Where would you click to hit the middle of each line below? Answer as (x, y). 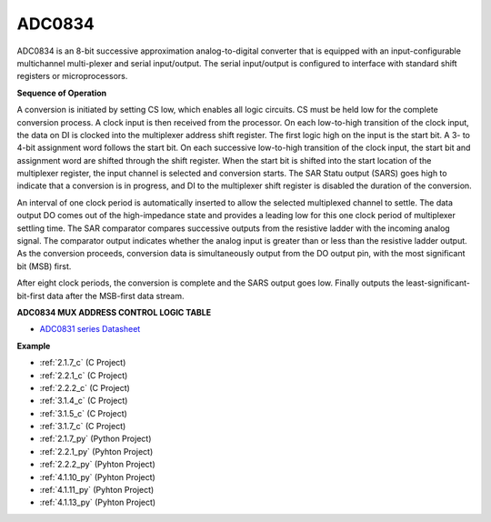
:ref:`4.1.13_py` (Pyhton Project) (98, 502)
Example (34, 346)
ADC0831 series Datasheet (90, 329)
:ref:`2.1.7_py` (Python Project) (95, 439)
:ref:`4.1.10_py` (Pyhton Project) (98, 477)
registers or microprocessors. (72, 76)
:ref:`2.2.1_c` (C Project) (84, 375)
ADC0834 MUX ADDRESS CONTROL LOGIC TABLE (114, 312)
